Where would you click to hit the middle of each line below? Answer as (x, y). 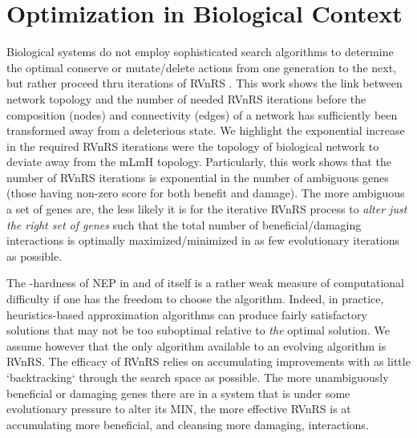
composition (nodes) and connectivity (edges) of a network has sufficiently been (202, 114)
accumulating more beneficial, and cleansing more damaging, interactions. (188, 424)
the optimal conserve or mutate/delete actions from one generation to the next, (201, 67)
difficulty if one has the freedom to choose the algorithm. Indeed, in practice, (195, 299)
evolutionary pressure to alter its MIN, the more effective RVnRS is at (179, 409)
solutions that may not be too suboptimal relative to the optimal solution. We (198, 330)
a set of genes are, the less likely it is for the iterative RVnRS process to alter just (207, 209)
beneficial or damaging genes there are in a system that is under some (178, 393)
